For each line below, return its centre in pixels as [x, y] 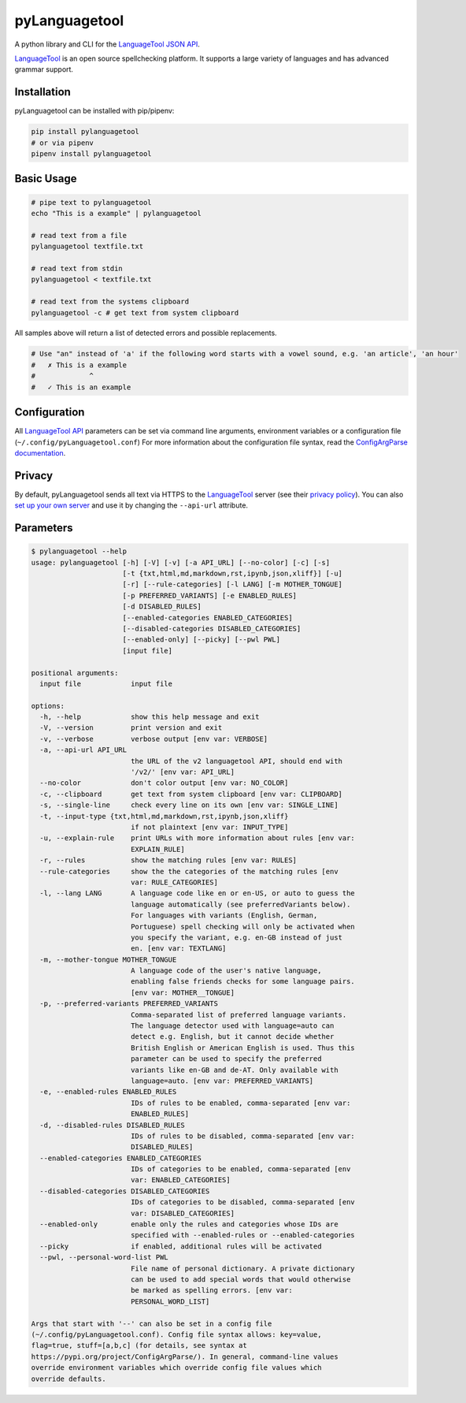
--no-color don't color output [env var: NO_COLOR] [164, 783]
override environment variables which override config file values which [176, 1368]
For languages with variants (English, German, [224, 915]
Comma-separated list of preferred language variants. [239, 1014]
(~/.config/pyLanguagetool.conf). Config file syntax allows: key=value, [176, 1334]
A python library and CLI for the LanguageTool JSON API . [107, 44]
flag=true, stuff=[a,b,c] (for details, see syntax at [139, 1345]
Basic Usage [46, 179]
